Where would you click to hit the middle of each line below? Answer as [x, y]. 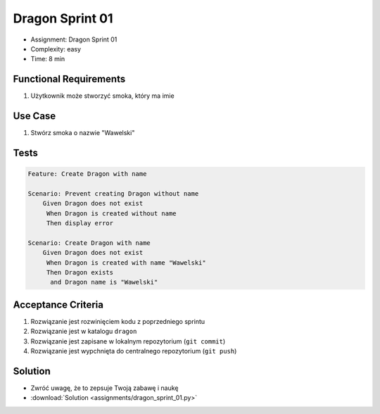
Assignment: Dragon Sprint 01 [74, 39]
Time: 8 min [48, 59]
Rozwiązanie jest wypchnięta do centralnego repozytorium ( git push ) [134, 351]
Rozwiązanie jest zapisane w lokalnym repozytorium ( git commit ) [128, 341]
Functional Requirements [69, 79]
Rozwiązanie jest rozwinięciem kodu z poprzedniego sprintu [118, 321]
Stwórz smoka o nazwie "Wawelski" [83, 133]
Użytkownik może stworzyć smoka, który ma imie [103, 96]
